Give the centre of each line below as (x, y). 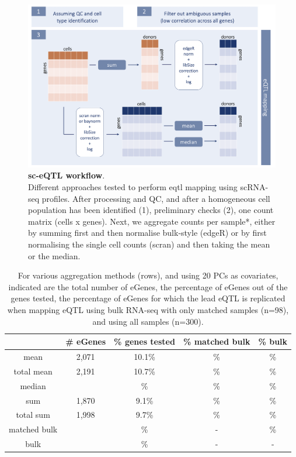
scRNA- (254, 187)
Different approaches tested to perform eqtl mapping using (133, 187)
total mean (33, 371)
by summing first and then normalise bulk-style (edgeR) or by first (147, 233)
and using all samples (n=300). (148, 321)
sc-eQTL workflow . (67, 175)
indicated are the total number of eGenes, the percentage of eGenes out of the (148, 286)
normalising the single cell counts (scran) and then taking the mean (149, 244)
